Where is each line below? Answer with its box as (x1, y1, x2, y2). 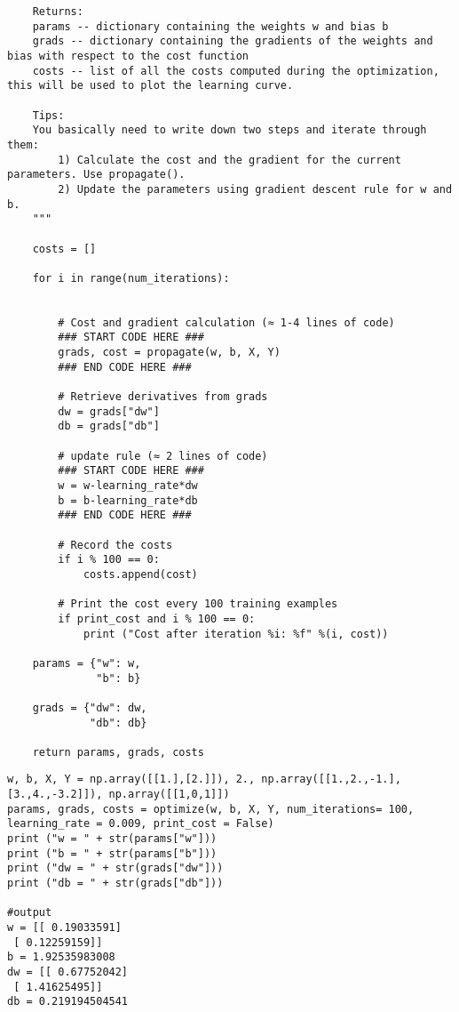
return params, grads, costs (32, 745, 204, 759)
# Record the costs (58, 538, 173, 551)
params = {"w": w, (32, 656, 141, 670)
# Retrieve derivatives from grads (58, 390, 268, 404)
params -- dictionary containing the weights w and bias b (32, 20, 389, 33)
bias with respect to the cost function (7, 49, 249, 62)
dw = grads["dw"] (58, 405, 160, 418)
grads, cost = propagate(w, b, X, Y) (58, 346, 281, 359)
